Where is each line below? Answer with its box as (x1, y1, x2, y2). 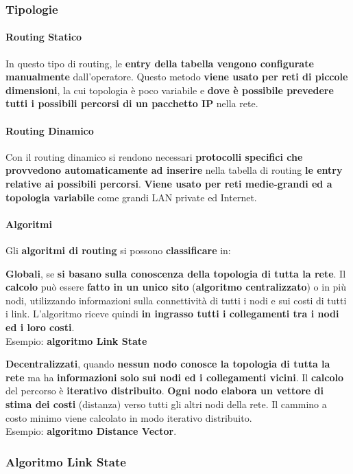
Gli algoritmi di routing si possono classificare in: (5, 242, 231, 257)
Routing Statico (5, 30, 82, 44)
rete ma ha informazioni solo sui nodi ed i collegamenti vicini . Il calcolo (5, 370, 344, 384)
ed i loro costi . (5, 319, 75, 334)
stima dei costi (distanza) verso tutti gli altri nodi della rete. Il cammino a (5, 396, 327, 411)
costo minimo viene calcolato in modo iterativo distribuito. (5, 410, 252, 425)
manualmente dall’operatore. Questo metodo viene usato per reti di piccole (5, 69, 348, 84)
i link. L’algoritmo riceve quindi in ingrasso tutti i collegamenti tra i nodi (5, 306, 339, 321)
